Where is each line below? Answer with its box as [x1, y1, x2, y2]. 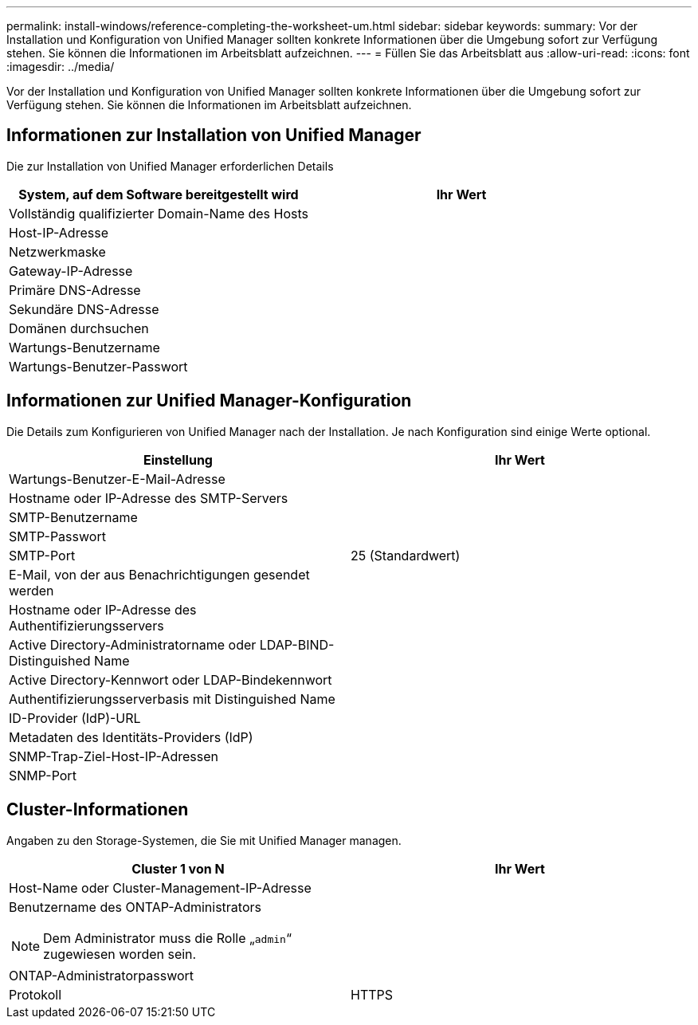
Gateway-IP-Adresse [9, 262, 133, 279]
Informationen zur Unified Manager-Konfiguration [6, 391, 412, 411]
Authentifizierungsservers [9, 617, 164, 634]
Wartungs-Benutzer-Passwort [9, 358, 188, 375]
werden [9, 582, 54, 599]
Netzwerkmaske [9, 243, 106, 260]
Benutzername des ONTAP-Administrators [9, 898, 261, 915]
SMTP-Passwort [9, 528, 106, 544]
